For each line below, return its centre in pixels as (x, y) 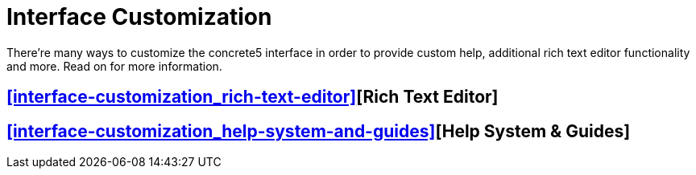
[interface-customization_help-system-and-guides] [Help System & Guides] (319, 131)
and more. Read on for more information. (114, 66)
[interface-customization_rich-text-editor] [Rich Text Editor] (253, 97)
